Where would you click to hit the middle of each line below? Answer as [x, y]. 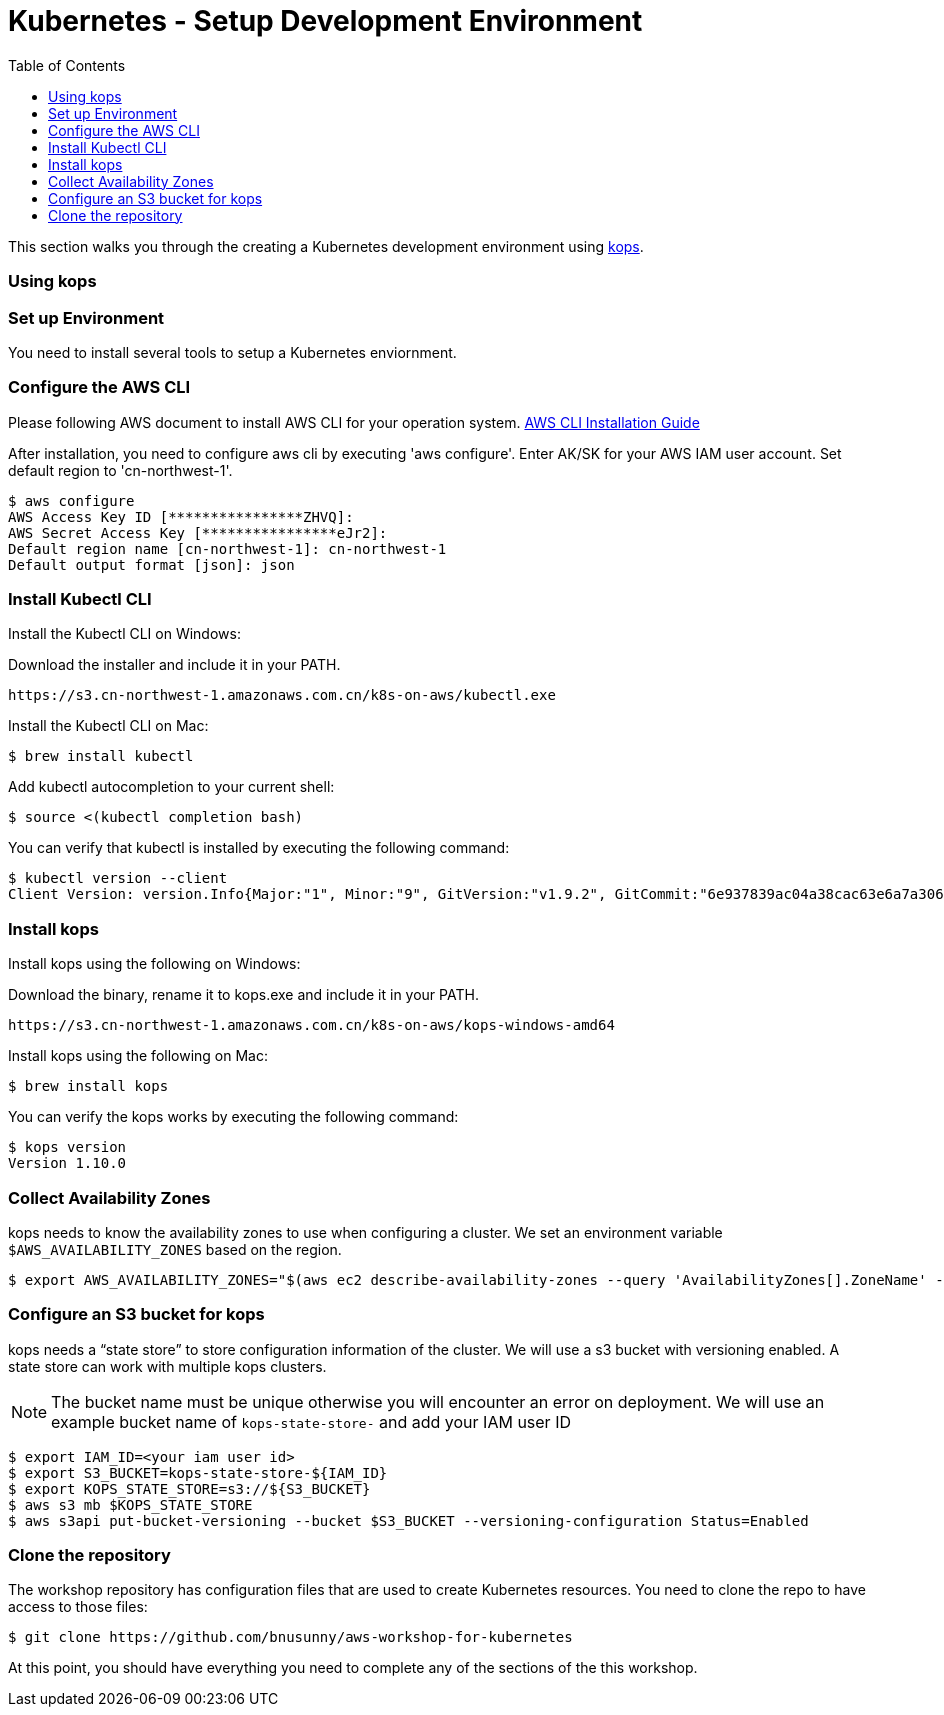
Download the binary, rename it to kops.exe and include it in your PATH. [243, 995]
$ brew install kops [88, 1086]
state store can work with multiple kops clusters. [167, 1366]
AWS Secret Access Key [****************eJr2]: [198, 532]
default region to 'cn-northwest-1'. [120, 470]
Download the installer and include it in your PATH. [174, 665]
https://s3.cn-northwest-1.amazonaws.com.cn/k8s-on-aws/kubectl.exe [282, 695]
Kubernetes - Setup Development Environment [325, 21]
